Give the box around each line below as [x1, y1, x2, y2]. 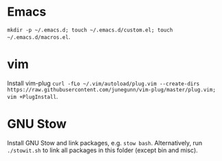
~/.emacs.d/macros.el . [7, 32, 71, 41]
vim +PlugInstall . [7, 92, 58, 100]
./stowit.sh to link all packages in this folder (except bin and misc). [7, 146, 198, 154]
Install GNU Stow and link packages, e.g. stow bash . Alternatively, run [7, 138, 203, 147]
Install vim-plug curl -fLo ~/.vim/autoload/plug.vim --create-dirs [7, 79, 200, 87]
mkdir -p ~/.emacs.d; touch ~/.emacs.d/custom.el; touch [7, 27, 173, 33]
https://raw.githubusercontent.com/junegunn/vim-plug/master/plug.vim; [7, 86, 216, 93]
